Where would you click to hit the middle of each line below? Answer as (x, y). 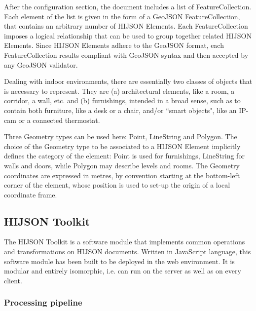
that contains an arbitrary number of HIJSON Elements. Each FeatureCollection (126, 26)
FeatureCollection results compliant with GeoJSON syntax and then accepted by (126, 55)
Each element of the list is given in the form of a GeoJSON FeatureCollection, (122, 16)
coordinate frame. (31, 194)
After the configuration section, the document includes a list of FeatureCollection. (128, 6)
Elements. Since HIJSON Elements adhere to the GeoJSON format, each (114, 45)
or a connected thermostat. (59, 120)
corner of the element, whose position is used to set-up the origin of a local (117, 185)
